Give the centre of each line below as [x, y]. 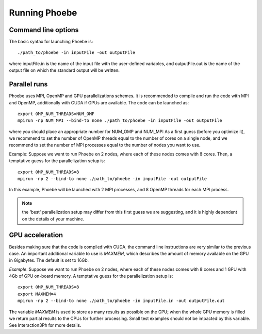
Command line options [44, 30]
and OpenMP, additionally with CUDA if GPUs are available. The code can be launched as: [99, 102]
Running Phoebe [43, 13]
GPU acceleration [36, 235]
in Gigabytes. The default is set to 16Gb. [49, 260]
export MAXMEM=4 [37, 294]
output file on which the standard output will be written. [64, 70]
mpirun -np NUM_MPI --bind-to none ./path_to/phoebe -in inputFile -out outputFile [120, 121]
